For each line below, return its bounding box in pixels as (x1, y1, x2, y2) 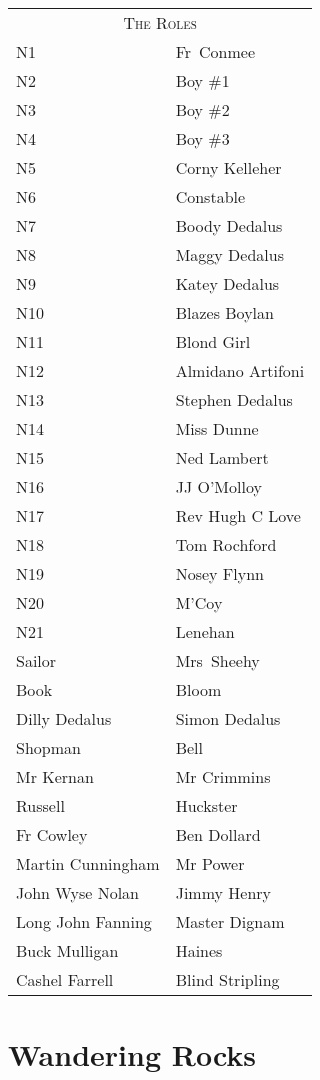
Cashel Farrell (16, 968, 114, 991)
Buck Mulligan (16, 939, 119, 962)
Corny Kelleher (175, 156, 282, 179)
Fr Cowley (16, 823, 88, 846)
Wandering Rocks (8, 1034, 256, 1075)
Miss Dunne (175, 417, 259, 440)
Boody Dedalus (175, 214, 283, 237)
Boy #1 (175, 69, 230, 92)
